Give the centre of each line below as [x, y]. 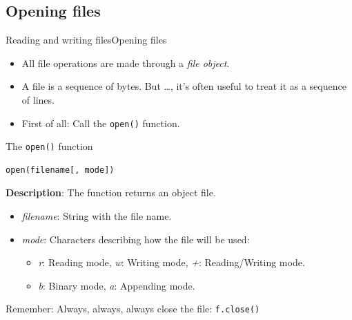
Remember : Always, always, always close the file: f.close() [133, 309]
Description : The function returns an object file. [111, 192]
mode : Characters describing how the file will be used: [136, 239]
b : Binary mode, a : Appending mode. [117, 285]
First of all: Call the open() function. [101, 123]
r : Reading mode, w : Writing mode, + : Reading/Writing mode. [172, 262]
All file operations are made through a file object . [126, 63]
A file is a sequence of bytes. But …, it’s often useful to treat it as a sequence [184, 86]
